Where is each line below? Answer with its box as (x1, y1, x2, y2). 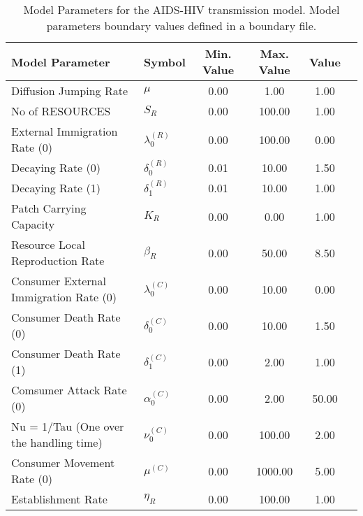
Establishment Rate (11, 491, 108, 507)
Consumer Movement (11, 454, 115, 471)
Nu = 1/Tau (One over (11, 418, 124, 434)
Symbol (143, 53, 186, 70)
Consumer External (11, 273, 106, 289)
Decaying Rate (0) (11, 159, 101, 175)
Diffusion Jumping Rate (11, 83, 128, 99)
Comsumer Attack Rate (11, 382, 127, 398)
